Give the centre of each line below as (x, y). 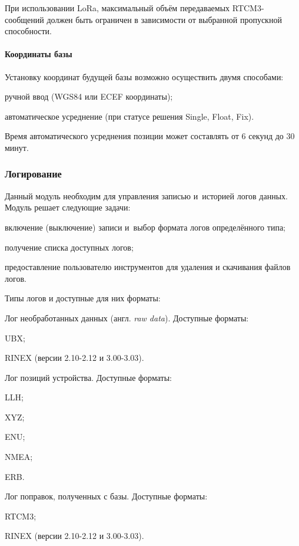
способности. (28, 31)
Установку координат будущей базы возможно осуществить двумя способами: (144, 76)
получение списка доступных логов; (69, 247)
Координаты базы (39, 54)
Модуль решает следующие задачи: (68, 207)
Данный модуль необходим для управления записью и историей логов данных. (146, 195)
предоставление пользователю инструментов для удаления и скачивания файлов (148, 267)
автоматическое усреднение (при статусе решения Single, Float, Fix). (129, 116)
